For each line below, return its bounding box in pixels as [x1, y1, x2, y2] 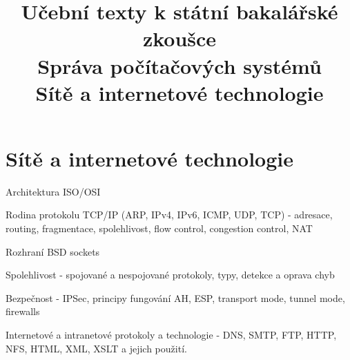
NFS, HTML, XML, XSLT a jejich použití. [6, 341, 187, 355]
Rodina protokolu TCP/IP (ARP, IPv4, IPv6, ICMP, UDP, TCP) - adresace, [6, 207, 333, 222]
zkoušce [142, 24, 217, 53]
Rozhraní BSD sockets [6, 244, 100, 258]
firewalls [6, 304, 40, 319]
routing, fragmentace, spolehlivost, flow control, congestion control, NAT [6, 221, 313, 236]
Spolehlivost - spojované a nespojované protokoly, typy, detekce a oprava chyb [6, 267, 335, 282]
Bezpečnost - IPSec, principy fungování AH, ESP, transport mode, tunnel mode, [6, 290, 345, 305]
